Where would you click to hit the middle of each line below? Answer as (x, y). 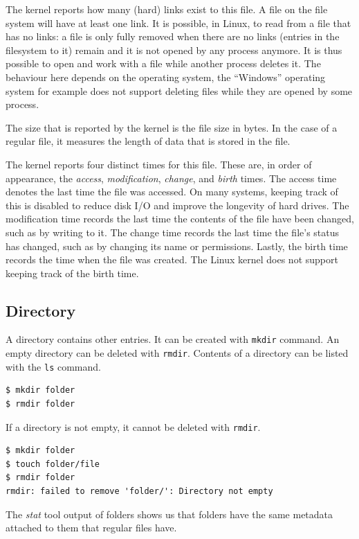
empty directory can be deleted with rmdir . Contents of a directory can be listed (177, 353)
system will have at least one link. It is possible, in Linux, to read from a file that (178, 23)
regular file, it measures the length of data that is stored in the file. (148, 141)
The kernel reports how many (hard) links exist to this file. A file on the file (167, 9)
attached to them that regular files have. (91, 528)
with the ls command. (53, 366)
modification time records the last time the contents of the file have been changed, (180, 219)
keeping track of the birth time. (72, 273)
